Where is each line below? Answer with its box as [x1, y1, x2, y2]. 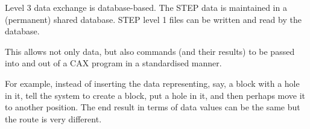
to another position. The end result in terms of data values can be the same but [5, 101, 300, 113]
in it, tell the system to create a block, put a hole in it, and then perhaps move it [5, 89, 306, 101]
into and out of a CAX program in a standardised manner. [5, 57, 222, 69]
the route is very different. [5, 112, 102, 125]
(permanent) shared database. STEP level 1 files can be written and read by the [5, 13, 302, 25]
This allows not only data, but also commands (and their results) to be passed [5, 45, 295, 57]
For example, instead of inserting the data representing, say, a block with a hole [5, 77, 300, 89]
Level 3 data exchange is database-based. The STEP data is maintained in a [5, 1, 287, 13]
